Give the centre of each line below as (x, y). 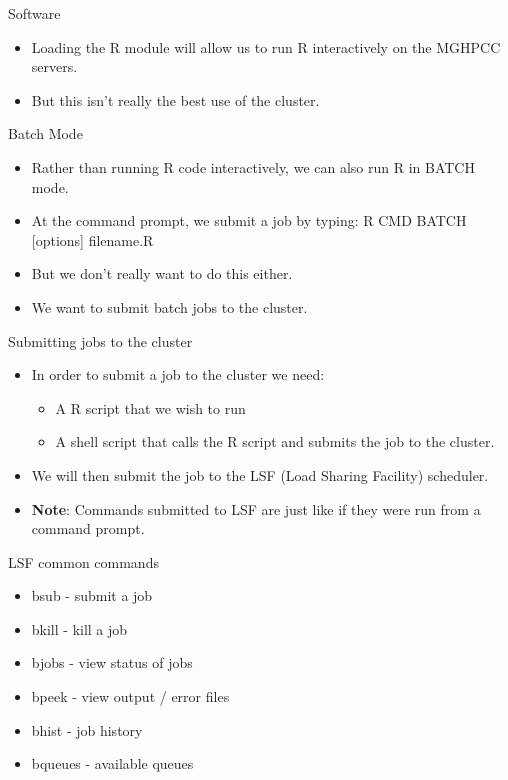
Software (34, 13)
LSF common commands (83, 561)
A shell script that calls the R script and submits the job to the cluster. (275, 441)
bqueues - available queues (112, 763)
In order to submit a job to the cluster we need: (178, 374)
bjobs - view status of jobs (112, 662)
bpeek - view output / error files (130, 696)
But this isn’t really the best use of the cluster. (175, 99)
